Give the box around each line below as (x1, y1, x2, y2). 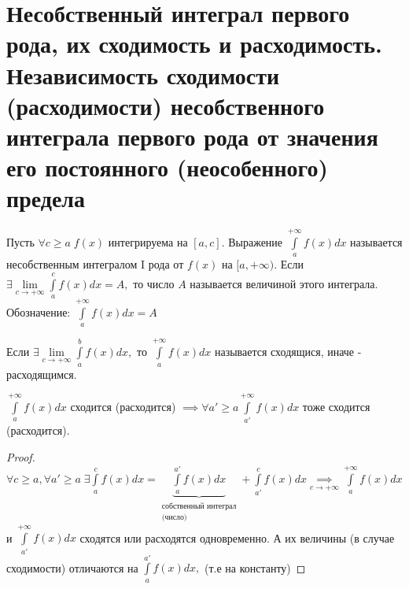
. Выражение (221, 234, 283, 250)
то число (133, 275, 175, 291)
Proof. (6, 448, 35, 465)
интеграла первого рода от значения (6, 120, 378, 152)
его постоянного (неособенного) (6, 151, 329, 183)
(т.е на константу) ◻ (204, 559, 306, 576)
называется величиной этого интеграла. (190, 275, 378, 291)
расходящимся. (6, 365, 77, 382)
